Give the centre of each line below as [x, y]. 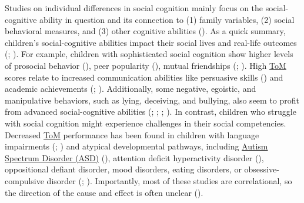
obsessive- [262, 169]
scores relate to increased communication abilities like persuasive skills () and [144, 77]
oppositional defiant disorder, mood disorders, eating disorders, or [123, 169]
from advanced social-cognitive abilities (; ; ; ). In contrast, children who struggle [151, 112]
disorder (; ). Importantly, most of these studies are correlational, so [169, 180]
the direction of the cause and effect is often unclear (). [104, 192]
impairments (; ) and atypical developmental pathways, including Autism [136, 146]
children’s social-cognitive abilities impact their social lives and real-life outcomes [151, 42]
